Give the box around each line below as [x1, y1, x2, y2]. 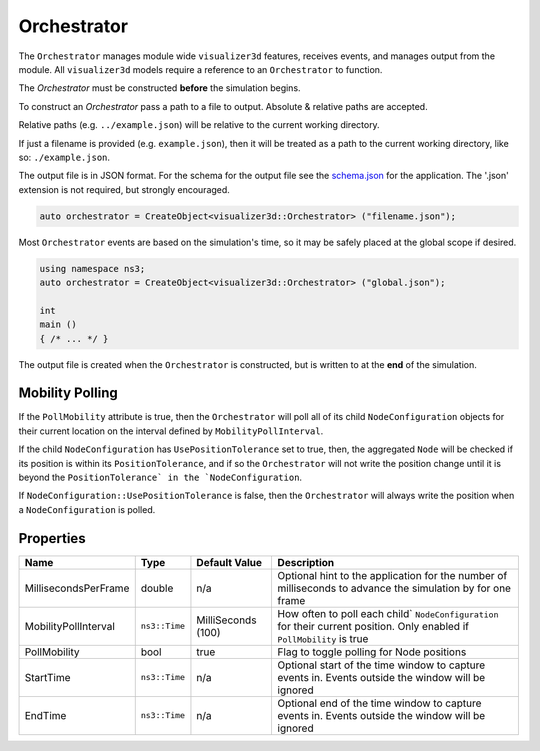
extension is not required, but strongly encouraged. [18, 183, 230, 195]
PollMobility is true [277, 631, 369, 645]
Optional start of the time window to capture [277, 658, 486, 672]
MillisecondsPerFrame [24, 581, 130, 595]
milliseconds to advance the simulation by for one [277, 581, 512, 595]
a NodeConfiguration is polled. [18, 503, 156, 515]
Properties [18, 530, 86, 547]
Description [277, 555, 335, 569]
